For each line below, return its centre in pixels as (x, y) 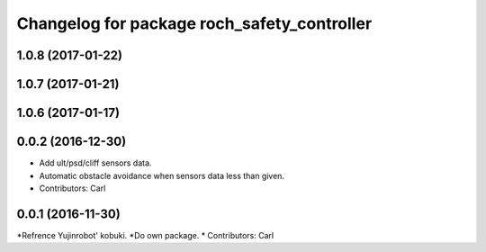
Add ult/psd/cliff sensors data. (95, 163)
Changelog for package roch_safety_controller (194, 23)
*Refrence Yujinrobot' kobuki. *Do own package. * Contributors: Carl (145, 235)
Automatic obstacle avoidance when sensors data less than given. (162, 175)
